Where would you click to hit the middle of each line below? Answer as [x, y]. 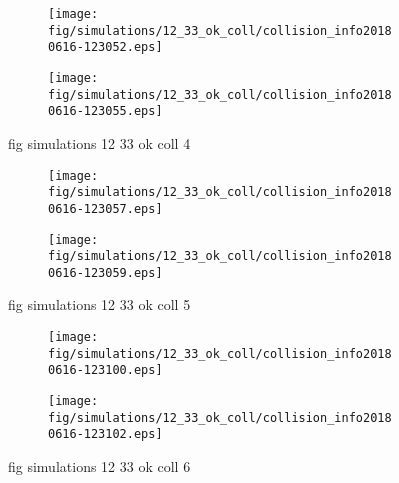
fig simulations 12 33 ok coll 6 [99, 466]
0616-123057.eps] [105, 208]
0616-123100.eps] [105, 370]
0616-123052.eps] [105, 47]
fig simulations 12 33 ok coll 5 [99, 304]
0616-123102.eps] [105, 434]
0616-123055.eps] [105, 111]
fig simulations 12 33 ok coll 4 [99, 142]
